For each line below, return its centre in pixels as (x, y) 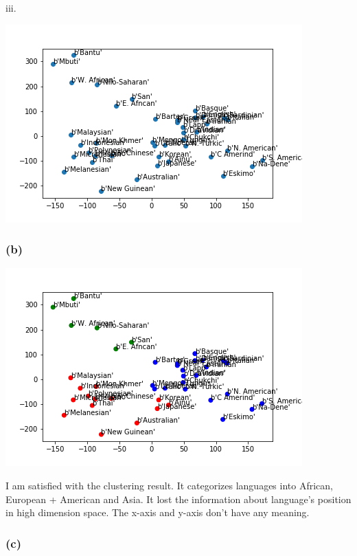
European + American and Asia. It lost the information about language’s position (178, 499)
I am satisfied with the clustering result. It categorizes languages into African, (169, 485)
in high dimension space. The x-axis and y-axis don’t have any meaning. (158, 512)
